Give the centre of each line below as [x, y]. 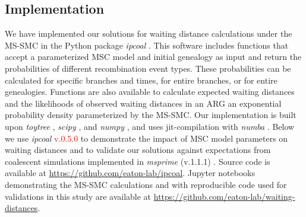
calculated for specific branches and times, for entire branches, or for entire [141, 80]
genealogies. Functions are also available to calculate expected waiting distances [150, 92]
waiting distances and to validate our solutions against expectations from [138, 150]
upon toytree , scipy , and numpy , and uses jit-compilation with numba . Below [150, 126]
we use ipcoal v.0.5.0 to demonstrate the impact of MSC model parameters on [146, 138]
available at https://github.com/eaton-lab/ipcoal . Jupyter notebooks [130, 173]
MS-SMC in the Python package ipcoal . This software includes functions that [147, 45]
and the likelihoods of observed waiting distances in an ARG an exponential [143, 103]
